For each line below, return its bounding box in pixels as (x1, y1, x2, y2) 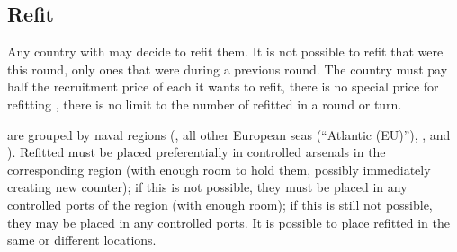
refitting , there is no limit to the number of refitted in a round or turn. (7, 94, 402, 113)
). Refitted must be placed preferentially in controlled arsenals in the (7, 143, 386, 161)
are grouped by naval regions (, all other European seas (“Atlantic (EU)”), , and (7, 125, 451, 143)
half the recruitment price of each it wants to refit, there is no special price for (7, 77, 439, 96)
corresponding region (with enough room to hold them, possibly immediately (7, 160, 431, 178)
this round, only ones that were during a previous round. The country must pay (7, 59, 448, 78)
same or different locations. (7, 230, 157, 249)
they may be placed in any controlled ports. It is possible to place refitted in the (7, 213, 450, 231)
